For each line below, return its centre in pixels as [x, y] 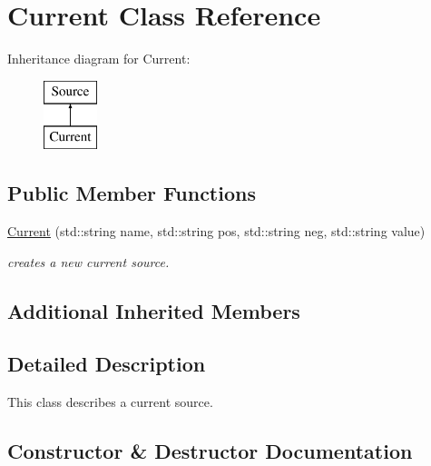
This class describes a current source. [110, 402]
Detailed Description [107, 364]
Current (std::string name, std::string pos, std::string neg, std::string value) [216, 231]
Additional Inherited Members [154, 310]
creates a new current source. [88, 261]
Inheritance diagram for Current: [99, 59]
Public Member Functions [132, 193]
